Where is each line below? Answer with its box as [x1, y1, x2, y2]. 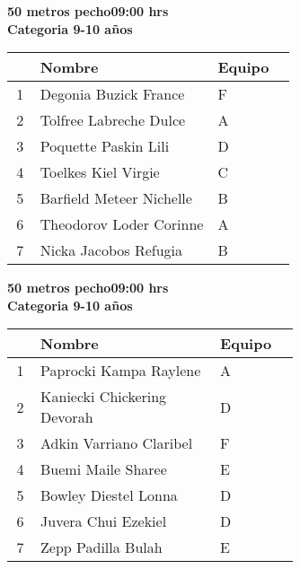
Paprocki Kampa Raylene [40, 360, 201, 381]
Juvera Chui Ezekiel [40, 511, 167, 532]
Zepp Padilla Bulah [40, 537, 163, 558]
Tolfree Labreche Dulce [40, 109, 186, 131]
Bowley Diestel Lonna [40, 485, 178, 506]
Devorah [40, 407, 93, 428]
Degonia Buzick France [40, 83, 185, 105]
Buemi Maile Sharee [40, 459, 167, 480]
